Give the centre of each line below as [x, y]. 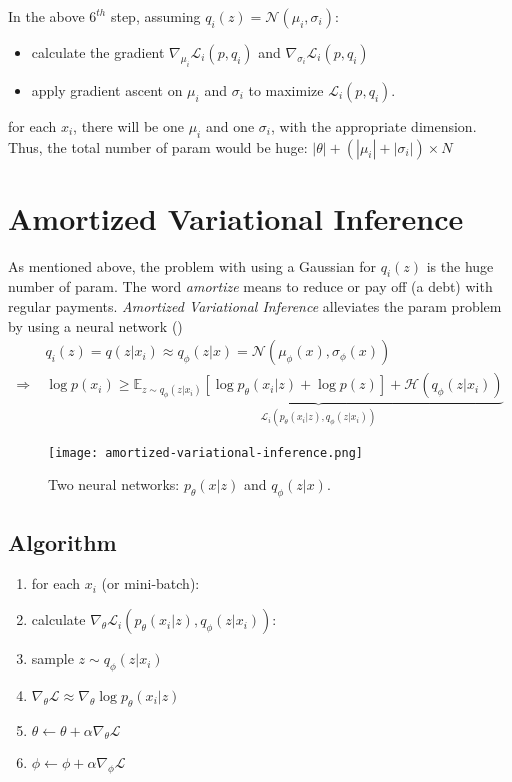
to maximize [286, 89]
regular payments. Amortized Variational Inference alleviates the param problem [255, 306]
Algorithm [62, 541]
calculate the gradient [98, 52]
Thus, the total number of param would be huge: [158, 146]
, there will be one [128, 125]
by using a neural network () [95, 325]
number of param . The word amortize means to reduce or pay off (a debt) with [250, 286]
